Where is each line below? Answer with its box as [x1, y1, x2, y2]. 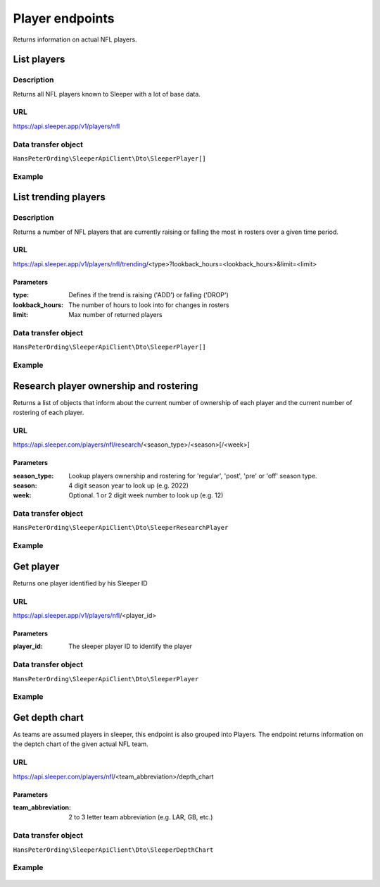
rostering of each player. [13, 409, 84, 417]
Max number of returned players [68, 311, 163, 319]
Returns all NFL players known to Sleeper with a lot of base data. [13, 89, 201, 98]
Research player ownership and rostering [13, 380, 198, 392]
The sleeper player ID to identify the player [68, 642, 193, 651]
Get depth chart [13, 712, 84, 724]
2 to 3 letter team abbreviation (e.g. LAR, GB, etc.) [68, 813, 213, 821]
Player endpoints [13, 11, 115, 26]
